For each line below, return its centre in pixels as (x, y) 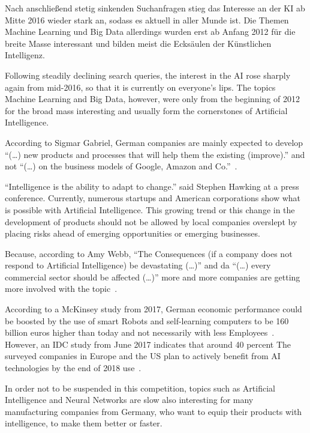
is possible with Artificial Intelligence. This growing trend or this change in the (150, 209)
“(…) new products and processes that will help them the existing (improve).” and (155, 154)
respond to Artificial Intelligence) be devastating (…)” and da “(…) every (138, 265)
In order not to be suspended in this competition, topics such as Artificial (140, 388)
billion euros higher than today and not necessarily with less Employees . (140, 332)
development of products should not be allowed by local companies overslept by (151, 221)
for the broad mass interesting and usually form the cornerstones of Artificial (146, 110)
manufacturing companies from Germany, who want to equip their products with (154, 411)
